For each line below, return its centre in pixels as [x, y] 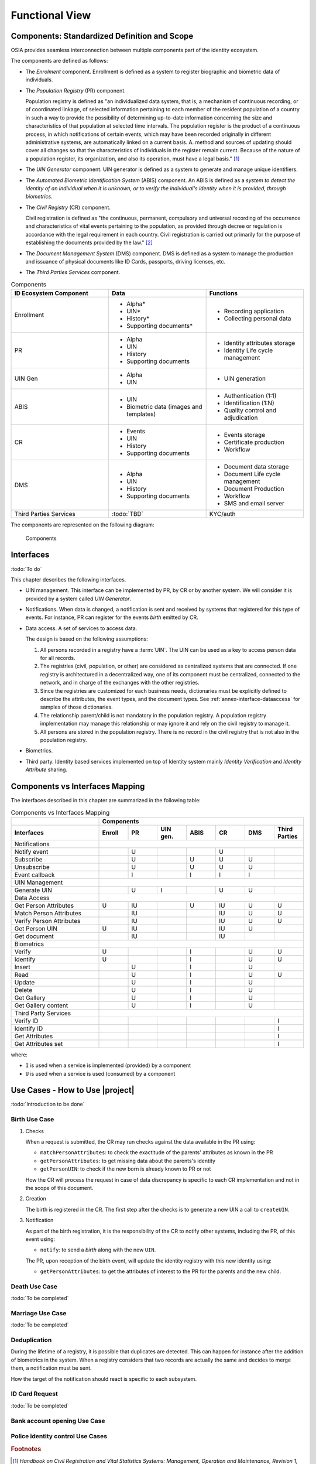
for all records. [58, 658]
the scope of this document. [59, 1188]
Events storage [245, 435]
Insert [22, 967]
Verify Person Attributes [47, 921]
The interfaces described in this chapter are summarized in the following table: [106, 800]
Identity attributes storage [260, 343]
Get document [34, 936]
